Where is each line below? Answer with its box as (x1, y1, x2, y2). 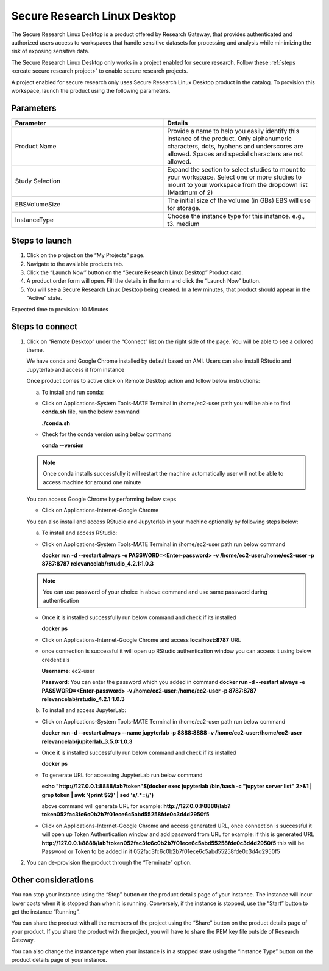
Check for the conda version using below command (41, 431, 172, 438)
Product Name (15, 142, 57, 150)
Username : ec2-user (41, 667, 95, 674)
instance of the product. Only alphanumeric (167, 134, 292, 143)
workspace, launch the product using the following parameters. (11, 87, 171, 94)
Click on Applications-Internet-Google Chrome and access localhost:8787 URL (41, 636, 241, 644)
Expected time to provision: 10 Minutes (11, 305, 109, 313)
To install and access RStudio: (41, 529, 118, 537)
